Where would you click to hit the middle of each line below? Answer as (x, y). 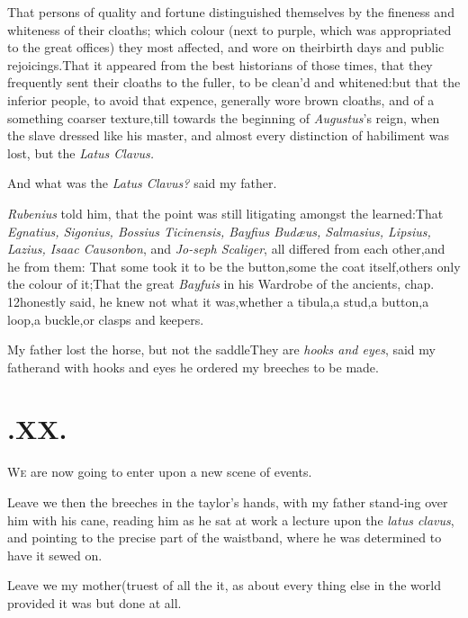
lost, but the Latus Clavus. (81, 152)
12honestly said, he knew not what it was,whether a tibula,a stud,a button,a (218, 301)
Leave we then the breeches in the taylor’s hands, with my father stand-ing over (228, 502)
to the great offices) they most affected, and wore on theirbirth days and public (226, 47)
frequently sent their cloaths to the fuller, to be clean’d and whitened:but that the (234, 82)
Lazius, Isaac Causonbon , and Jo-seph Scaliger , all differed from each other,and (226, 249)
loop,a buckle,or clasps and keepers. (106, 319)
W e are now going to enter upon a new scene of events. (160, 472)
